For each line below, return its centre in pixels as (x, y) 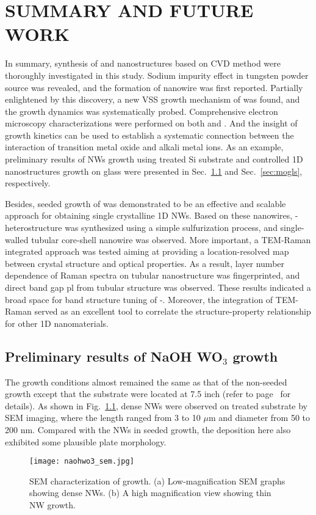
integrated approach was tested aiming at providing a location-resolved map (147, 251)
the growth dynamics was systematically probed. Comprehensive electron (142, 111)
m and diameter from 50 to (259, 418)
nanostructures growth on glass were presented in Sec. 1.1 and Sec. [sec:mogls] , (154, 171)
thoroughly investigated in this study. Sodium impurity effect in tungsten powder (157, 75)
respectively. (28, 183)
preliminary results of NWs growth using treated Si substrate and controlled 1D (154, 159)
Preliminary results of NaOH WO (114, 356)
